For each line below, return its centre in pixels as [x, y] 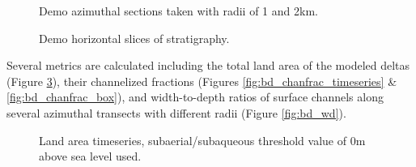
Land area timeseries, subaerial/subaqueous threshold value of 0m [202, 140]
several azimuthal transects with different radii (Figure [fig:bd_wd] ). [176, 112]
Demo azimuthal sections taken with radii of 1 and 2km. [178, 11]
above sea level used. [90, 156]
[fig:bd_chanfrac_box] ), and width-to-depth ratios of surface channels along [195, 97]
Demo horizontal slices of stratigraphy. [134, 38]
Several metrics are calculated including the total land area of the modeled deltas [208, 65]
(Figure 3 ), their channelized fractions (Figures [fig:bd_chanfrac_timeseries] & [202, 81]
